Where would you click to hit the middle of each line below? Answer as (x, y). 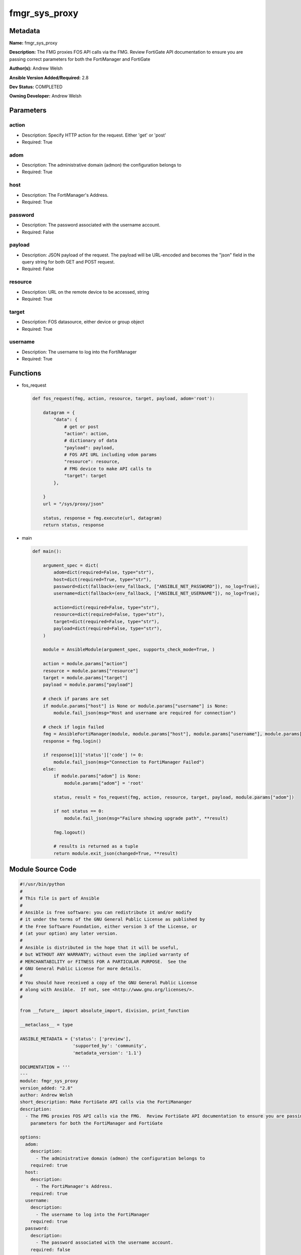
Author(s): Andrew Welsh (36, 68)
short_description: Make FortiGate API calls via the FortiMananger (106, 1102)
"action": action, (87, 433)
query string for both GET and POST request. (68, 262)
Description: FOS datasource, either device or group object (83, 322)
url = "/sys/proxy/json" (73, 504)
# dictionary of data (91, 441)
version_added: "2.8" (46, 1088)
